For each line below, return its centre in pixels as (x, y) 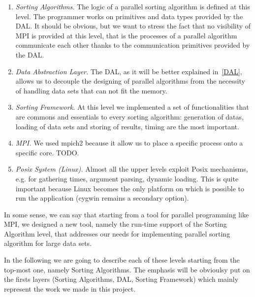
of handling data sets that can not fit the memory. (91, 90)
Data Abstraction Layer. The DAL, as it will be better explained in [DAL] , (129, 71)
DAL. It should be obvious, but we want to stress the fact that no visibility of (133, 26)
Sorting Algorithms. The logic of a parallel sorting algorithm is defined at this (133, 6)
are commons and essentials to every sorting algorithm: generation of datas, (129, 116)
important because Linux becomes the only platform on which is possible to (130, 188)
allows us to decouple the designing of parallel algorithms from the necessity (130, 81)
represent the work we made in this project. (70, 288)
